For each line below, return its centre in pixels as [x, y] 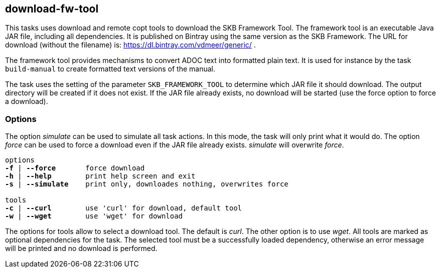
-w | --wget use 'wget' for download [94, 216]
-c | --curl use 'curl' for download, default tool [124, 208]
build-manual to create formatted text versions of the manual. [110, 69]
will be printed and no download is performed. [81, 248]
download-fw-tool [52, 9]
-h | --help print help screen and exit [100, 176]
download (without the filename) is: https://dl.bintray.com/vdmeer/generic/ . [130, 45]
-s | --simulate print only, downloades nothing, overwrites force [147, 184]
